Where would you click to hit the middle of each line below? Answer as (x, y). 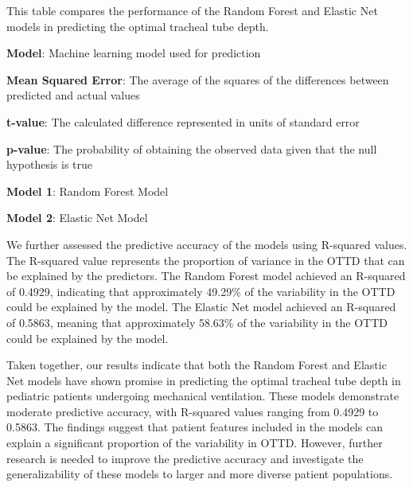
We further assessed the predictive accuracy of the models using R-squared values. (207, 244)
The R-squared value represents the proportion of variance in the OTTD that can (206, 260)
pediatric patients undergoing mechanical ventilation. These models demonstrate (203, 396)
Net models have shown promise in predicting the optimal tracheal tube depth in (204, 380)
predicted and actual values (73, 95)
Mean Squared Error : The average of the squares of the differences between (198, 79)
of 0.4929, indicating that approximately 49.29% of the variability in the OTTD (201, 291)
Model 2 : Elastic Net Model (77, 218)
